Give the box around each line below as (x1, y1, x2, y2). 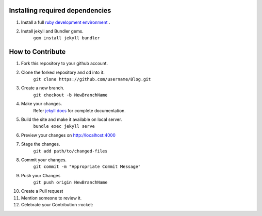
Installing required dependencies (9, 6, 112, 15)
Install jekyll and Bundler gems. (21, 28, 83, 34)
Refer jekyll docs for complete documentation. (33, 107, 126, 114)
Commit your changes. (21, 157, 67, 163)
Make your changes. (21, 101, 63, 107)
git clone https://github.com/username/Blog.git (33, 76, 151, 82)
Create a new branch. (21, 85, 65, 91)
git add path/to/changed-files (33, 148, 108, 154)
